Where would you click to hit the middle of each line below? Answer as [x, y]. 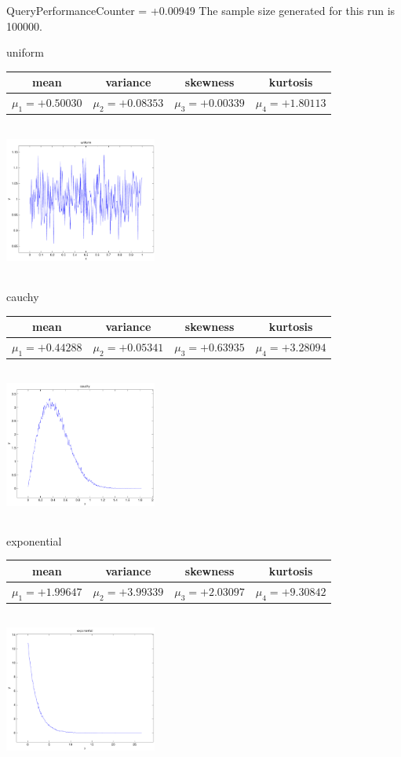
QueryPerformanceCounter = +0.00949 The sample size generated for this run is [201, 10]
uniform [25, 52]
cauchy [23, 296]
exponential [34, 540]
